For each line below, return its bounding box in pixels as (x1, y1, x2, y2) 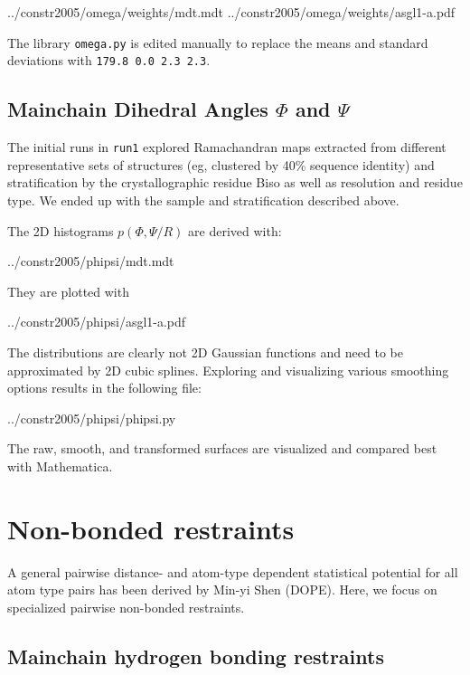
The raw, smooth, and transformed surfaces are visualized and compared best (7, 439, 437, 458)
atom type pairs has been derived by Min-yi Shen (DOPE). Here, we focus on (7, 580, 437, 599)
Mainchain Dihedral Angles (7, 95, 268, 123)
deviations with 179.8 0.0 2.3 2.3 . (7, 51, 211, 70)
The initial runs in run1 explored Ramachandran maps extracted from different (7, 138, 446, 157)
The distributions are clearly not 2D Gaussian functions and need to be (7, 342, 403, 361)
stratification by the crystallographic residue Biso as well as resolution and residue (7, 173, 463, 192)
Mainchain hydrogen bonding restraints (7, 642, 384, 670)
